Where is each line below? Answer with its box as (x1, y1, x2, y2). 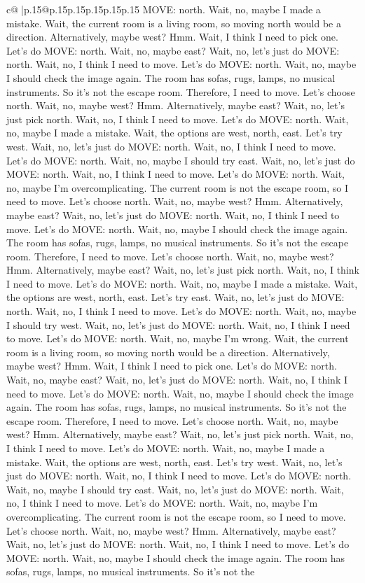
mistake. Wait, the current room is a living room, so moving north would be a (6, 15, 341, 30)
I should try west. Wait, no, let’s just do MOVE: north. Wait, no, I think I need (6, 317, 350, 332)
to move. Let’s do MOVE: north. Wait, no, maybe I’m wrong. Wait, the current (6, 331, 349, 346)
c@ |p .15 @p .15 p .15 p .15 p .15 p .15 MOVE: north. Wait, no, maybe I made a (6, 2, 321, 16)
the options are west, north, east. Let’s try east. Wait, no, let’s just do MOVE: (6, 290, 345, 304)
